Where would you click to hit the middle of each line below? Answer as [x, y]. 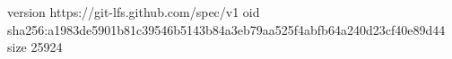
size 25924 [35, 47]
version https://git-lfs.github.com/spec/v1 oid [134, 12]
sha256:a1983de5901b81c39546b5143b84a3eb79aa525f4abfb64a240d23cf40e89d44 [226, 29]
